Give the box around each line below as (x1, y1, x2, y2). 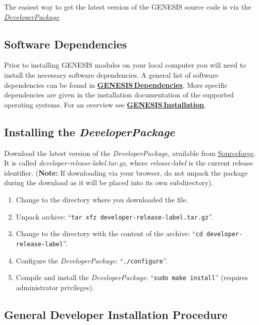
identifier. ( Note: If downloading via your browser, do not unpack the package (4, 167, 248, 178)
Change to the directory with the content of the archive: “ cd (16, 228, 203, 239)
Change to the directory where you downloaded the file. (16, 194, 188, 204)
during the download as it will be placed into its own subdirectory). (4, 177, 214, 188)
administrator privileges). (16, 282, 94, 292)
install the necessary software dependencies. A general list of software (4, 69, 219, 80)
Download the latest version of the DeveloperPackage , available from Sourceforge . (4, 147, 256, 158)
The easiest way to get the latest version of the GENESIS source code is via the (4, 2, 251, 12)
